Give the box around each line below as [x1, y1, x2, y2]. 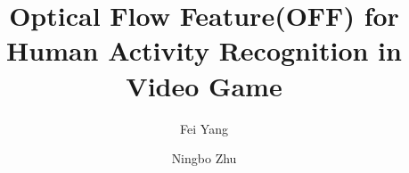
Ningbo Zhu [171, 149, 237, 168]
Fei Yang [180, 119, 228, 137]
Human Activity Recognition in [6, 32, 402, 69]
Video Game [126, 67, 282, 103]
